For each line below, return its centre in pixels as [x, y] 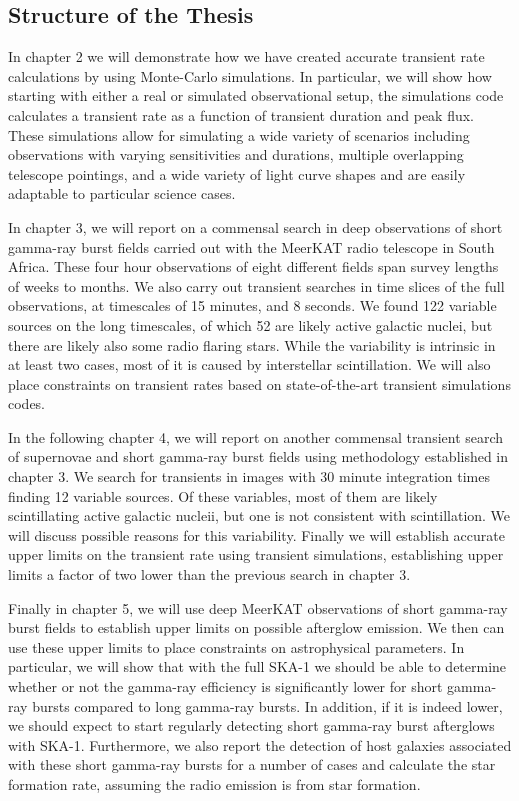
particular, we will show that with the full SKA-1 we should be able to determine [257, 666]
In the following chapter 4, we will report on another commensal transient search [256, 436]
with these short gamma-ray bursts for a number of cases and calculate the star [252, 764]
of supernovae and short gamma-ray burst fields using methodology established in [258, 456]
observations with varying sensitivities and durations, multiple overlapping [236, 154]
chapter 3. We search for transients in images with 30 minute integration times [249, 476]
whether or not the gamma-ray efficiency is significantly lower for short [225, 686]
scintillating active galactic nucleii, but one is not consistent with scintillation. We [259, 515]
